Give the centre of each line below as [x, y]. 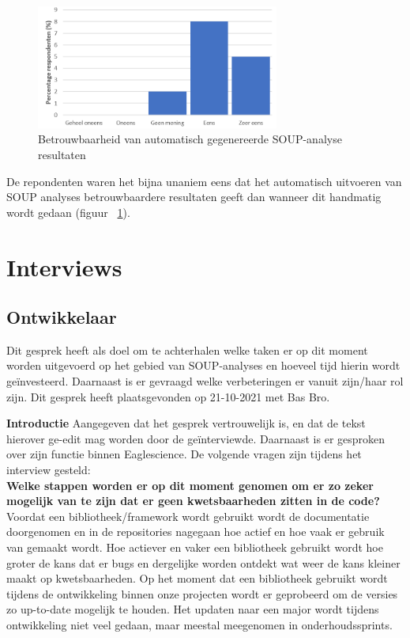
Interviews [64, 266]
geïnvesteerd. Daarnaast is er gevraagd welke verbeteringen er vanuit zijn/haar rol [205, 381]
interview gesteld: [49, 470]
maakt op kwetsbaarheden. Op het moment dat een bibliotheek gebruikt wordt [197, 578]
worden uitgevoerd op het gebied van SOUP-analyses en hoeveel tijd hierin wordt [203, 365]
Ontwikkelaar [62, 317]
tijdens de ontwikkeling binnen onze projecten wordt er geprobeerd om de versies [202, 593]
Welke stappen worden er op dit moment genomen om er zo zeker [190, 485]
